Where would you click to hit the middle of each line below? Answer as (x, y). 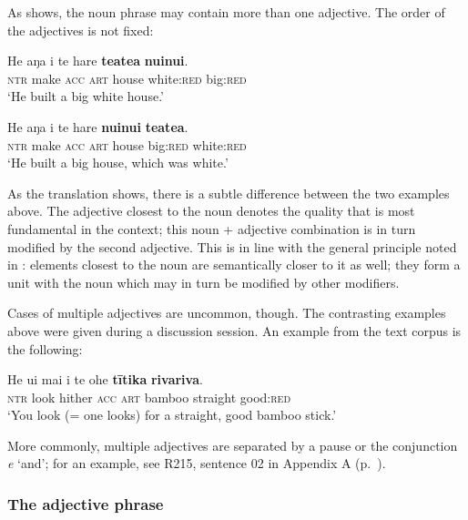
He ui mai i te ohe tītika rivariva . (105, 379)
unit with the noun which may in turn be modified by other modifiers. (203, 282)
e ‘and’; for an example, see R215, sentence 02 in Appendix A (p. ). (197, 463)
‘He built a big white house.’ (86, 96)
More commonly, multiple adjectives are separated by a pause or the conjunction (233, 445)
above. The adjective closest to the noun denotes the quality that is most (211, 211)
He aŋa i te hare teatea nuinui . (98, 61)
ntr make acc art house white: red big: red (127, 78)
